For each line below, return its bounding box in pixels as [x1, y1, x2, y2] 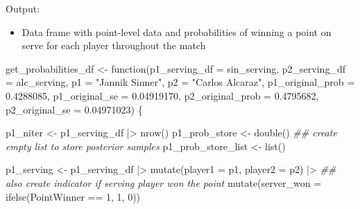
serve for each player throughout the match [22, 38, 206, 53]
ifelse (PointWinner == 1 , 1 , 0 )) [6, 189, 141, 203]
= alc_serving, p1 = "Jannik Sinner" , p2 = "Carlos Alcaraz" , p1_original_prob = [6, 75, 355, 89]
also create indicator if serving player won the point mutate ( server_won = [6, 175, 322, 190]
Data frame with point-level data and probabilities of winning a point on [22, 24, 332, 39]
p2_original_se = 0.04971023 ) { [6, 102, 143, 116]
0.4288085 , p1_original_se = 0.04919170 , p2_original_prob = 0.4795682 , [6, 88, 319, 102]
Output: [6, 1, 40, 15]
